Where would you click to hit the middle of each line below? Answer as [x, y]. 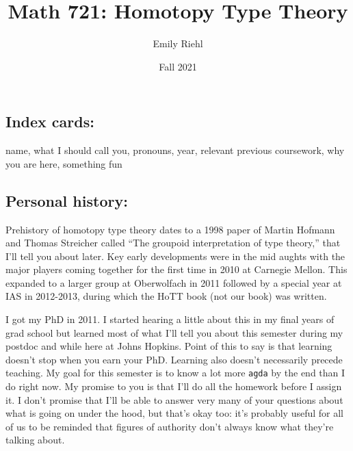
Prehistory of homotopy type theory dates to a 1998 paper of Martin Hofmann [170, 229]
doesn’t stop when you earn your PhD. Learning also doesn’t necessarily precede [174, 359]
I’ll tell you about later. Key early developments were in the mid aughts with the [175, 256]
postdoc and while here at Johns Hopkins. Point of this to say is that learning [169, 346]
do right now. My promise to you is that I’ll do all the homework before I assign [174, 386]
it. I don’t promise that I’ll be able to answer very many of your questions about [174, 399]
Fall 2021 [178, 66]
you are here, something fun [64, 163]
